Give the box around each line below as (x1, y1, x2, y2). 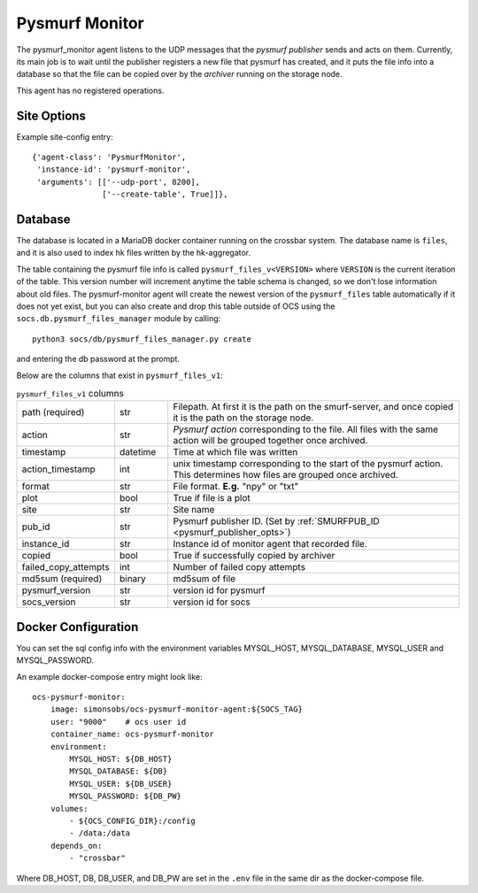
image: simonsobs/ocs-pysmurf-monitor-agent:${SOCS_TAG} (50, 704, 303, 714)
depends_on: (50, 841, 103, 851)
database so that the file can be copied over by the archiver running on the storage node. (16, 69, 343, 80)
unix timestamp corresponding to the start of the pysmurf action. (173, 458, 443, 470)
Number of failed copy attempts (173, 561, 305, 574)
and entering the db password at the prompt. (16, 354, 181, 365)
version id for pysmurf (173, 584, 266, 597)
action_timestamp (21, 463, 96, 475)
